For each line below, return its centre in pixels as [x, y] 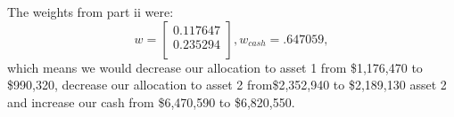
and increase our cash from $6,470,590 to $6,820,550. [151, 101]
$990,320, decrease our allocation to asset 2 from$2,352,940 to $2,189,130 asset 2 [227, 85]
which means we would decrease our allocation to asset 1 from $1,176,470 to [215, 67]
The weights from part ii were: [91, 12]
